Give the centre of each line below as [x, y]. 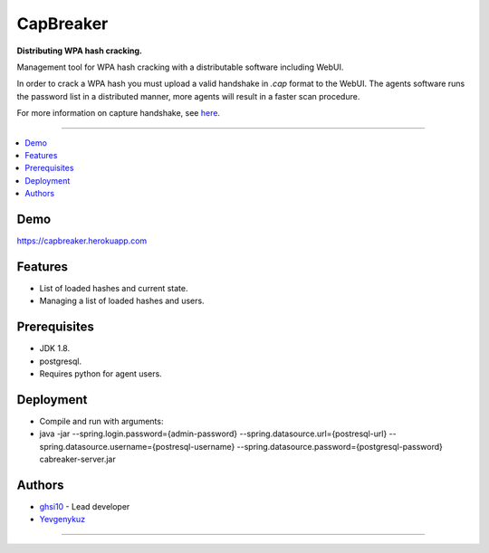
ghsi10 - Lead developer [85, 506]
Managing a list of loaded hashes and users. [122, 301]
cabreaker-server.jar [78, 459]
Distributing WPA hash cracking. [79, 51]
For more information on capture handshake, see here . [119, 113]
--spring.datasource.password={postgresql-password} [340, 446]
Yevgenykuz [62, 520]
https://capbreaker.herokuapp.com [82, 241]
